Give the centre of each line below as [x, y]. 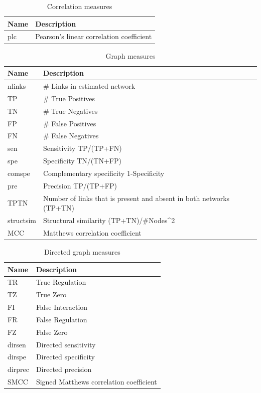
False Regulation [61, 319]
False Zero [52, 332]
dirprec [18, 369]
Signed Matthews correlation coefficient [96, 382]
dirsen [17, 344]
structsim [22, 220]
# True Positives [69, 98]
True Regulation [61, 282]
